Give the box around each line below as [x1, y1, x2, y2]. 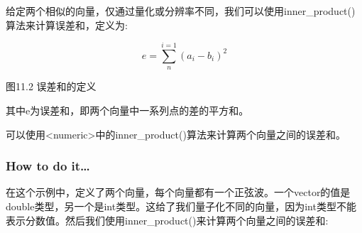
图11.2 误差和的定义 [6, 79, 97, 94]
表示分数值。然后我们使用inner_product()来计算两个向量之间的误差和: [6, 212, 329, 227]
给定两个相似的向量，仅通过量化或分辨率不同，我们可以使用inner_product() [6, 4, 356, 18]
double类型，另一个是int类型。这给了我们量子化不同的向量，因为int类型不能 [6, 198, 356, 213]
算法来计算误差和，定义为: [6, 17, 128, 32]
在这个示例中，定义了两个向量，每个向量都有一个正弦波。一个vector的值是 [6, 185, 351, 200]
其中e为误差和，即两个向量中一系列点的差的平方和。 [6, 102, 249, 117]
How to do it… [6, 157, 90, 175]
